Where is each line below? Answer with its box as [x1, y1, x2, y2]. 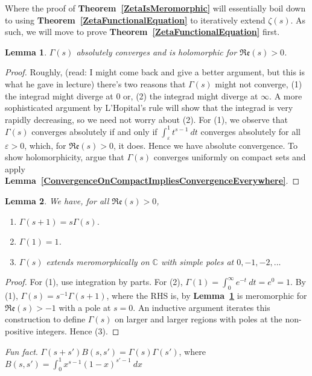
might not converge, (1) [215, 77, 302, 90]
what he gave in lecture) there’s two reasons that [5, 77, 186, 90]
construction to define [5, 313, 86, 325]
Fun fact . [5, 345, 38, 357]
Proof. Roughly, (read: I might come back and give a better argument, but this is [5, 66, 305, 78]
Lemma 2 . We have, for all [5, 195, 109, 207]
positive [5, 324, 34, 337]
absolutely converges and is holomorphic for [76, 45, 237, 58]
